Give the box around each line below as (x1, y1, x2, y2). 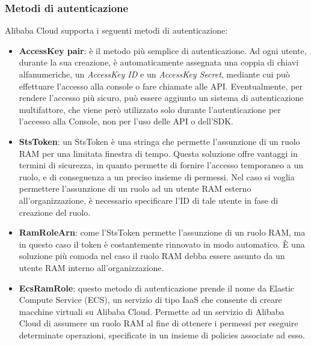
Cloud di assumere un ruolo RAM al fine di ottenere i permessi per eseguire (19, 317, 298, 329)
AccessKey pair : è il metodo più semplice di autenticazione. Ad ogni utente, (19, 44, 307, 56)
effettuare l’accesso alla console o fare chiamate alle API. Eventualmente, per (19, 79, 303, 92)
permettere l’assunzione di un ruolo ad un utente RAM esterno (19, 182, 251, 195)
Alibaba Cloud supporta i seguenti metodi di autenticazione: (5, 24, 228, 37)
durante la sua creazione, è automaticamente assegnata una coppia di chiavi (19, 56, 299, 69)
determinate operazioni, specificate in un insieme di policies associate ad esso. (19, 328, 305, 341)
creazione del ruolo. (19, 206, 91, 218)
